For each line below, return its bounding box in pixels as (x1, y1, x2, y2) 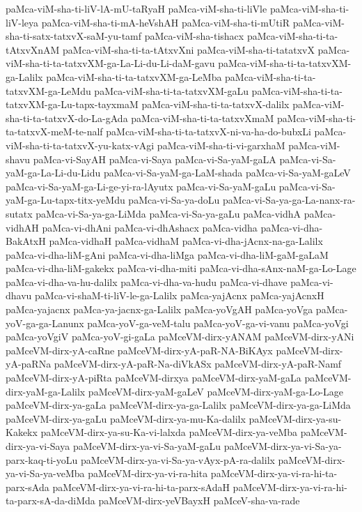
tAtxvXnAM (6, 42, 60, 57)
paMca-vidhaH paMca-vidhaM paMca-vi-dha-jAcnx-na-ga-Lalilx (49, 234, 323, 248)
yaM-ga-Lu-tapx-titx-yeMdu (6, 193, 125, 207)
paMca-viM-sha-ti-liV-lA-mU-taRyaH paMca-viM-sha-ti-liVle (6, 1, 267, 15)
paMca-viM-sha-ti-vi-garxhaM (157, 137, 285, 152)
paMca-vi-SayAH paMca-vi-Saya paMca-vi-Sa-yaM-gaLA (33, 151, 276, 166)
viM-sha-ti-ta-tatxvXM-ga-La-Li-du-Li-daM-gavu (6, 56, 215, 70)
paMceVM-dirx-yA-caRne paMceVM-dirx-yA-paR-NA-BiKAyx (6, 342, 273, 357)
